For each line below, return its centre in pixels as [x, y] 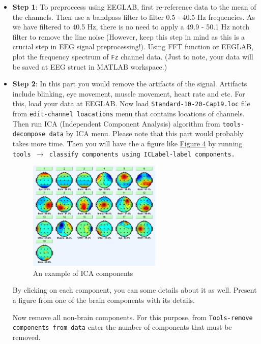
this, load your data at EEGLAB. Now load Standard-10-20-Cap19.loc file [131, 103]
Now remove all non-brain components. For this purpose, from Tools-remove [133, 317]
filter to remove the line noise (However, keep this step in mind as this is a [129, 36]
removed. [26, 337]
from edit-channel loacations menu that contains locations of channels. [128, 114]
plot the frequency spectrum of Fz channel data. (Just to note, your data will [133, 56]
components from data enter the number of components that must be [122, 327]
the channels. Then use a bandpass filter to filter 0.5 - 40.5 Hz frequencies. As [134, 17]
